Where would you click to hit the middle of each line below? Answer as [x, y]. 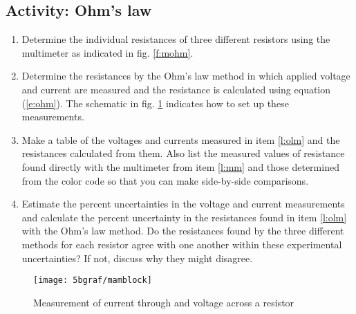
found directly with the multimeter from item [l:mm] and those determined [180, 166]
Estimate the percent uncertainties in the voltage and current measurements [183, 204]
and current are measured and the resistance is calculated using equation [176, 89]
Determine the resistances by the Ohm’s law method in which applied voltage [186, 76]
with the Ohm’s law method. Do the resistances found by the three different [183, 231]
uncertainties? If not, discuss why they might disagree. [137, 258]
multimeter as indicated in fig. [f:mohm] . [107, 52]
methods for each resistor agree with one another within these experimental [182, 244]
